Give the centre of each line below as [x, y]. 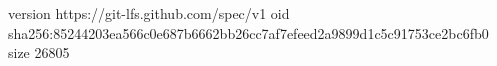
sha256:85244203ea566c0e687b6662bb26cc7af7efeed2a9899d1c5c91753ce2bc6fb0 [248, 32]
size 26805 [39, 52]
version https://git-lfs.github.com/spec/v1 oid [149, 13]
